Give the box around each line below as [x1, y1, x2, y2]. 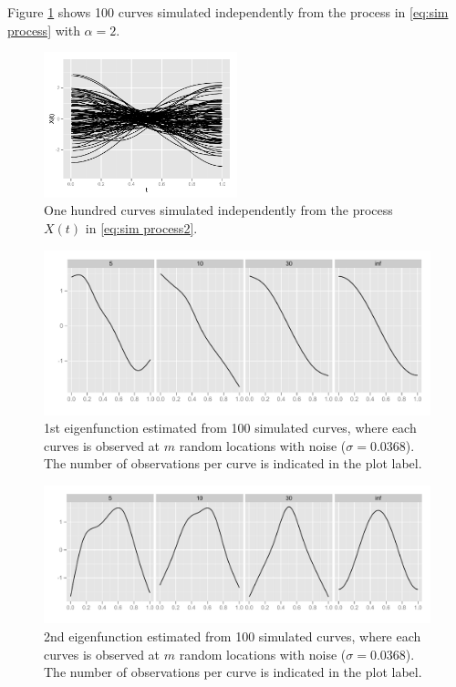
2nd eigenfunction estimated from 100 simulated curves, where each [44, 627, 421, 646]
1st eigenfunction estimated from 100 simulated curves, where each [44, 418, 417, 437]
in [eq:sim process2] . [85, 218, 198, 237]
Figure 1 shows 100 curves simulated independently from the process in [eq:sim [7, 3, 449, 21]
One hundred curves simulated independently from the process [44, 200, 393, 220]
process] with [7, 20, 80, 39]
